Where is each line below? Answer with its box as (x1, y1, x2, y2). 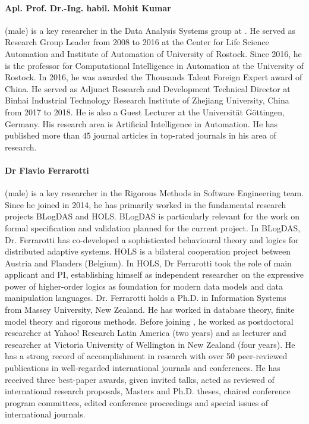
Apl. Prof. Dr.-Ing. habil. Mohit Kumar (5, 1, 171, 14)
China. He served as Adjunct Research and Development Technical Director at (5, 82, 291, 95)
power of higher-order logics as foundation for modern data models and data (5, 279, 283, 292)
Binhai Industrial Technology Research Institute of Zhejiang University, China (5, 94, 289, 106)
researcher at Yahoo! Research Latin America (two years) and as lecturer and (5, 326, 286, 339)
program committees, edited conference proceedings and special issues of (5, 396, 269, 409)
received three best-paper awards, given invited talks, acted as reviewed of (5, 373, 275, 385)
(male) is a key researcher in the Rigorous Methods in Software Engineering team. (5, 187, 304, 199)
